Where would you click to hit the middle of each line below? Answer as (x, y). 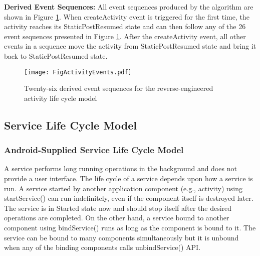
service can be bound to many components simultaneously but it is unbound (121, 237)
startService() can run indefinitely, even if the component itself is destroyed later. (129, 198)
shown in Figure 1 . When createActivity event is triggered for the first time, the (127, 16)
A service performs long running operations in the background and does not (120, 168)
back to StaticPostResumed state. (56, 55)
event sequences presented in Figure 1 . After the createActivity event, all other (125, 36)
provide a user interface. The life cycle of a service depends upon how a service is (128, 178)
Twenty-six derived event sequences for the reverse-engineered (119, 88)
